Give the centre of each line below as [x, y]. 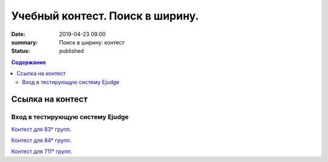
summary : [25, 42]
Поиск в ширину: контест [92, 42]
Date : [18, 34]
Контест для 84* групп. [42, 141]
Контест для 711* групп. [42, 152]
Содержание [29, 62]
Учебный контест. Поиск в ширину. [105, 16]
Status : [21, 51]
